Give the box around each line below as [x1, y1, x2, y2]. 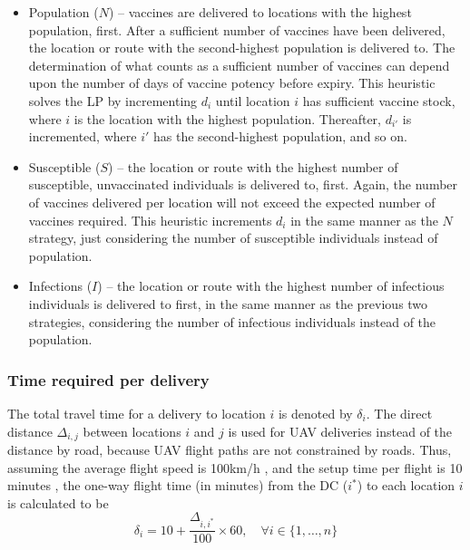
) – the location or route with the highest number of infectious [97, 276, 445, 295]
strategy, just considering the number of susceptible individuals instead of [28, 228, 438, 247]
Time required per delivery [7, 368, 210, 391]
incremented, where [28, 127, 137, 146]
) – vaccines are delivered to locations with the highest [108, 3, 412, 21]
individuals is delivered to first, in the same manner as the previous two [28, 294, 428, 313]
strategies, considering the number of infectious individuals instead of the [28, 312, 436, 331]
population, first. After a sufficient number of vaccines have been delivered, [28, 20, 446, 39]
